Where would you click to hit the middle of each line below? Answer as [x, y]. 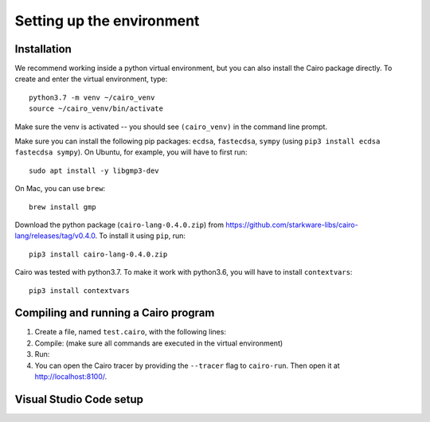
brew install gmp [63, 207]
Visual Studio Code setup [79, 399]
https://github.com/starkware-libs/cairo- [292, 225]
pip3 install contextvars [80, 290]
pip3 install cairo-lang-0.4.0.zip [98, 254]
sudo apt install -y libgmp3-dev [94, 170]
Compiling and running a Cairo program [115, 313]
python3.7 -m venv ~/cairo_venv [92, 97]
